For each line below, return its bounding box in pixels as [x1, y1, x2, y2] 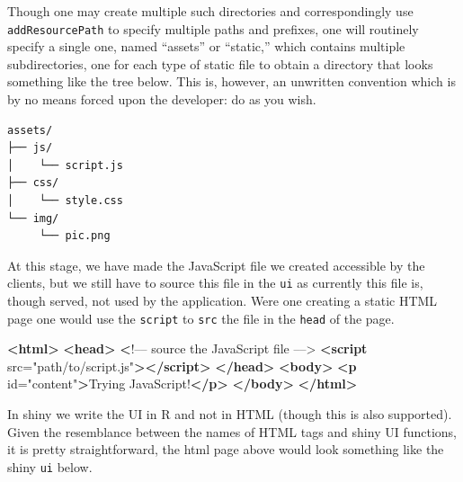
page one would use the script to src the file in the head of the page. [7, 308, 395, 327]
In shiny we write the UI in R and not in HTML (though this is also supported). [7, 405, 452, 424]
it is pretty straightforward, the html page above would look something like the [7, 440, 444, 459]
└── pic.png [39, 229, 111, 243]
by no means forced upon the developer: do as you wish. [7, 90, 316, 109]
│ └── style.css [7, 194, 123, 207]
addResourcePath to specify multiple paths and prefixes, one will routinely [7, 19, 419, 38]
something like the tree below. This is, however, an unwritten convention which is [7, 72, 456, 91]
